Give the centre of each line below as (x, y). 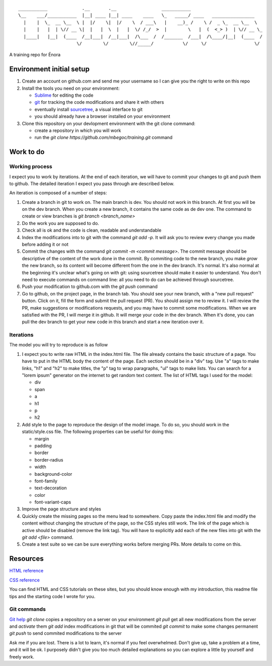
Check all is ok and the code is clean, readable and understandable (92, 230)
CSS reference (24, 580)
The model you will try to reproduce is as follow (59, 345)
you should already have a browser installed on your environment (103, 116)
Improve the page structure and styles (61, 509)
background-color (53, 474)
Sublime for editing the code (64, 95)
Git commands (28, 609)
